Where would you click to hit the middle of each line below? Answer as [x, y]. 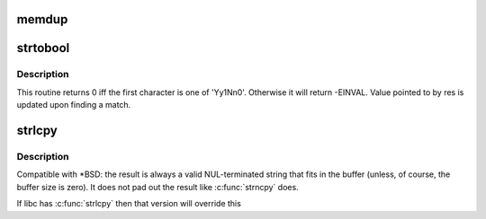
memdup [42, 19]
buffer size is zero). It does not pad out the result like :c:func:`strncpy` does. [157, 187]
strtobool [43, 48]
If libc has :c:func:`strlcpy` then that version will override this [129, 204]
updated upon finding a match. [74, 105]
